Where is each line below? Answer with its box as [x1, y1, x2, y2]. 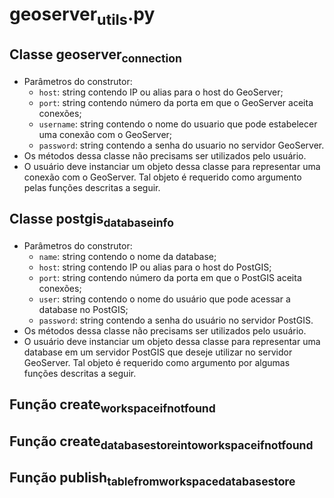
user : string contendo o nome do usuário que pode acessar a [38, 293, 291, 305]
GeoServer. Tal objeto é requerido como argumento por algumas [23, 356, 291, 368]
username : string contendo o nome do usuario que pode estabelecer [38, 118, 318, 130]
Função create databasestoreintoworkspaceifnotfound [9, 433, 314, 452]
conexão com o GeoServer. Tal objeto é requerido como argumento [23, 171, 302, 183]
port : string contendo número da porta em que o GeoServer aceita [38, 96, 314, 108]
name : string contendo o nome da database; [38, 250, 217, 262]
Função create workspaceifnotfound [9, 396, 216, 416]
